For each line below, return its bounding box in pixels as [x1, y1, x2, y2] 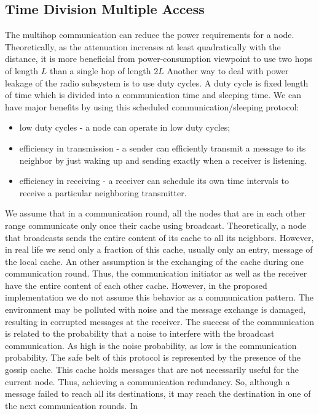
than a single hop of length [49, 64, 151, 77]
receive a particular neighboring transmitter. [19, 186, 187, 199]
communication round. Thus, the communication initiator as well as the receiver [5, 267, 307, 280]
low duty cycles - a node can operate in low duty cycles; [19, 121, 230, 134]
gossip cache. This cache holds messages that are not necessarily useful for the [5, 363, 299, 376]
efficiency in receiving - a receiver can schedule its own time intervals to [19, 174, 289, 187]
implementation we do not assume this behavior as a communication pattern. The [5, 291, 314, 304]
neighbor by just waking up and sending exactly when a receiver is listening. [19, 153, 307, 166]
